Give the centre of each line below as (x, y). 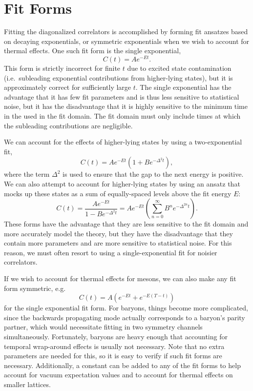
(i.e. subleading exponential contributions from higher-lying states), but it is (118, 77)
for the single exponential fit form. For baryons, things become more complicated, (126, 308)
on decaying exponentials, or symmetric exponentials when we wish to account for (127, 41)
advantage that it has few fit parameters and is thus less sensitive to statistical (122, 96)
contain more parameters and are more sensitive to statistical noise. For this (118, 243)
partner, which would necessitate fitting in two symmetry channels (103, 327)
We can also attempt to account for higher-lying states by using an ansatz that (122, 183)
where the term (27, 174)
